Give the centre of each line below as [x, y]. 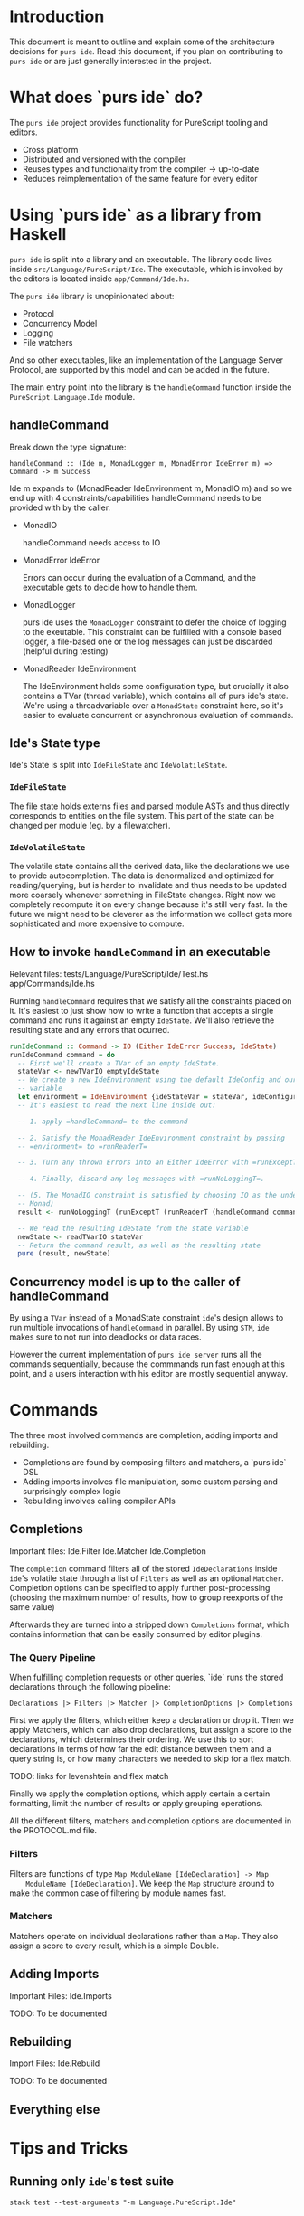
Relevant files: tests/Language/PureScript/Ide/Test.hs [109, 973]
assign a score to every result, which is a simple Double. [114, 1946]
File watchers [47, 342]
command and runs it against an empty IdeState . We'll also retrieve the [142, 1020]
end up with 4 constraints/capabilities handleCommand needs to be [136, 497]
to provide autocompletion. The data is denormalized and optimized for [142, 876]
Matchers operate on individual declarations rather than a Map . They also [144, 1936]
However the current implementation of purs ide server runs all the [136, 1355]
